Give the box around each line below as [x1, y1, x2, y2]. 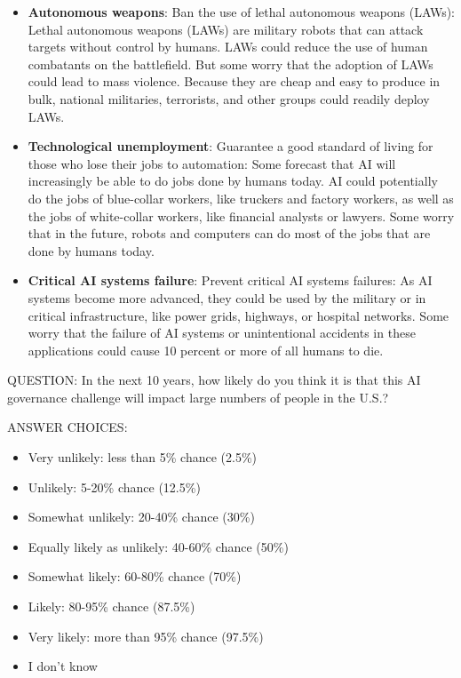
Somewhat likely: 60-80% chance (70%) [28, 567, 242, 586]
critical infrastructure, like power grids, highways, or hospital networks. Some [28, 306, 449, 324]
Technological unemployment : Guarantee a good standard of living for [28, 137, 433, 156]
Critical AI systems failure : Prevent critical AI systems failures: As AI [28, 271, 433, 290]
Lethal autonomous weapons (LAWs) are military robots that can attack [28, 20, 424, 38]
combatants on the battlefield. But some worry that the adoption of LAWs [28, 54, 433, 73]
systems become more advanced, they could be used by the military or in [28, 288, 426, 307]
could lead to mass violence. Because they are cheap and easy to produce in [28, 72, 441, 91]
